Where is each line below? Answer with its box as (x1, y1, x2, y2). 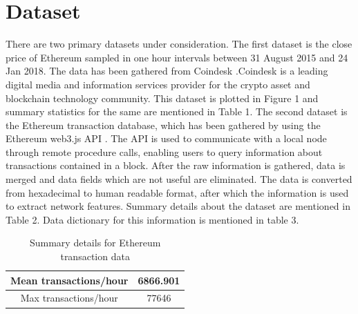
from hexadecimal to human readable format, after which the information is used (6, 185, 349, 199)
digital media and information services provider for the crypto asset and (6, 77, 310, 91)
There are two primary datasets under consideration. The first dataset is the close (6, 37, 352, 51)
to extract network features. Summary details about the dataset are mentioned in (6, 199, 350, 213)
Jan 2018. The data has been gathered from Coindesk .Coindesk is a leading (6, 63, 328, 78)
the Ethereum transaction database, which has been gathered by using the (6, 117, 321, 132)
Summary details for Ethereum (29, 235, 161, 250)
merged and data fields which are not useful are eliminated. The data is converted (6, 172, 352, 186)
